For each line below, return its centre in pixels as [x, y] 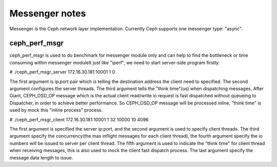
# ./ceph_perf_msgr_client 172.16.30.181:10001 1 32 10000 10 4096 [79, 119]
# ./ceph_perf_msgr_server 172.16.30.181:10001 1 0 [62, 72]
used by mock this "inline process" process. [56, 110]
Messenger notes [48, 13]
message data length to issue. [41, 158]
